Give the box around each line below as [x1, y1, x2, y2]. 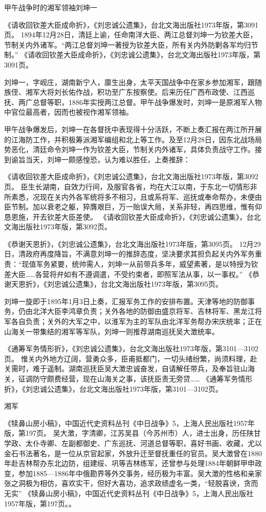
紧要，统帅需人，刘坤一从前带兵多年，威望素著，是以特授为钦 [50, 259, 258, 269]
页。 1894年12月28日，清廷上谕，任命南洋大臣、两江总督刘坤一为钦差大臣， [4, 29, 257, 40]
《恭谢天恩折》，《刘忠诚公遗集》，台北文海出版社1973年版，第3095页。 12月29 [4, 238, 261, 249]
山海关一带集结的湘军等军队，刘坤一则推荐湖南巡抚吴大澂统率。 [4, 326, 219, 336]
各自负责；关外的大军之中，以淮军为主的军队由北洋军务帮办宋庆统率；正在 [11, 316, 262, 327]
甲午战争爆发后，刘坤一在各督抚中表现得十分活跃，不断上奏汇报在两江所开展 [4, 123, 262, 134]
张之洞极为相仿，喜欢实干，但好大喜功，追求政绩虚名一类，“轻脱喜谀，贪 [4, 478, 251, 488]
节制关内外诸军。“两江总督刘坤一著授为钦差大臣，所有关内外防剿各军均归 [4, 39, 251, 50]
